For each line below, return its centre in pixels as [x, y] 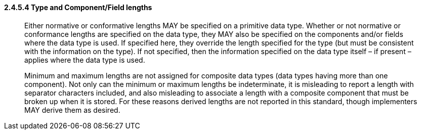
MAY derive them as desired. [72, 110]
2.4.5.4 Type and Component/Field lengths [78, 7]
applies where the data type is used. [85, 60]
